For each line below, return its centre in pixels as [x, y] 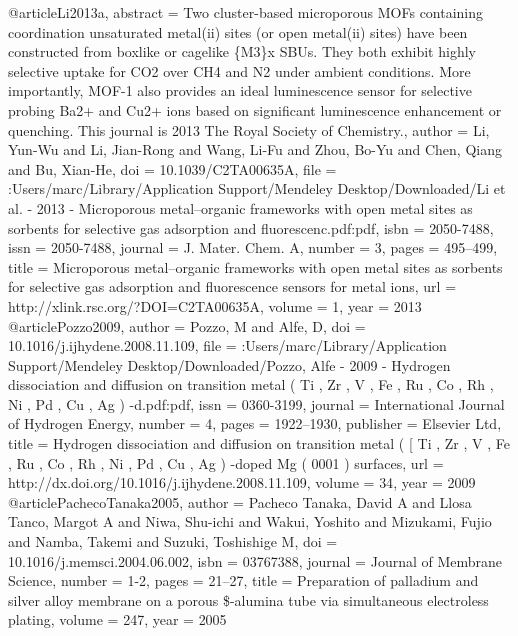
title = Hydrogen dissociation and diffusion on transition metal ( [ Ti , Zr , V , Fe [259, 443]
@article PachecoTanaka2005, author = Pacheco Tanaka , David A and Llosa [240, 501]
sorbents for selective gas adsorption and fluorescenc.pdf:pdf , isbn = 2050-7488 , [251, 227]
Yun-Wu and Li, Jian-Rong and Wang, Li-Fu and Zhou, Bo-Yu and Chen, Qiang [255, 149]
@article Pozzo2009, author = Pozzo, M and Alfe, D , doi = [187, 325]
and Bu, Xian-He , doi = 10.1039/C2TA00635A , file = [172, 168]
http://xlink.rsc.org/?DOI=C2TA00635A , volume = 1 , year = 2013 [215, 305]
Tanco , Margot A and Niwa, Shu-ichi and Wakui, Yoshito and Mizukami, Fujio [250, 521]
